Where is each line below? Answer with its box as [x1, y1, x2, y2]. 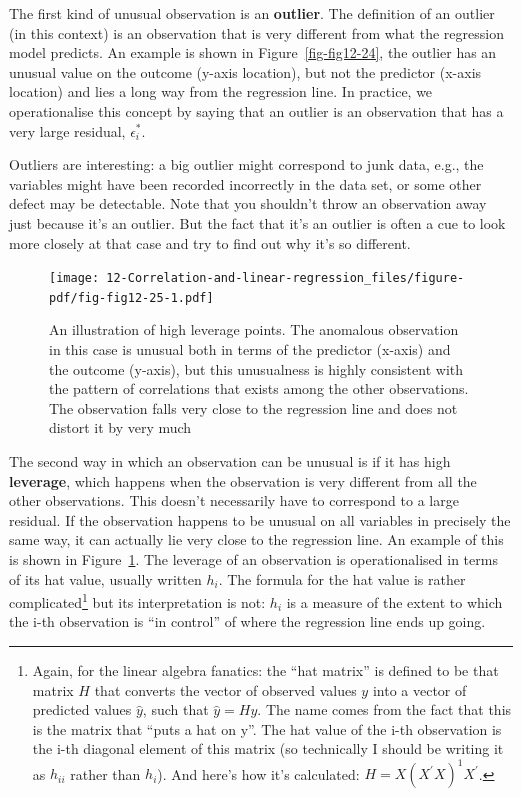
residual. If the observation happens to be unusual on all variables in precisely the [9, 509, 511, 530]
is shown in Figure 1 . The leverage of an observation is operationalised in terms [9, 548, 498, 569]
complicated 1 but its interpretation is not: [9, 589, 266, 612]
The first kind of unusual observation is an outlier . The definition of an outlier [9, 3, 495, 23]
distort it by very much [49, 417, 192, 438]
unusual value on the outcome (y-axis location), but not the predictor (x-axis [9, 61, 482, 82]
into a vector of [372, 679, 467, 700]
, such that [142, 699, 209, 720]
